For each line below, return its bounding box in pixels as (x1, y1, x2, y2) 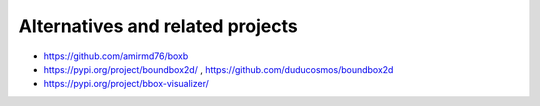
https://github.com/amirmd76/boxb (43, 50, 189, 62)
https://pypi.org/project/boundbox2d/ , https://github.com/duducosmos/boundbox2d (43, 63, 394, 75)
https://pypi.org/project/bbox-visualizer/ (43, 78, 210, 90)
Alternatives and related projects (18, 15, 299, 37)
